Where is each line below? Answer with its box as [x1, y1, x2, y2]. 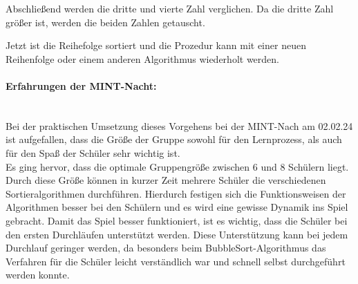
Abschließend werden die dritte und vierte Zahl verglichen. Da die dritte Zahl [6, 1, 334, 15]
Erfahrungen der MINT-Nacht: [6, 78, 157, 93]
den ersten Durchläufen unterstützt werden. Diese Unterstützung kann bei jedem [6, 227, 348, 241]
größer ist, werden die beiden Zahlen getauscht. [6, 15, 205, 29]
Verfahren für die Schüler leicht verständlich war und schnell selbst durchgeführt [6, 254, 346, 268]
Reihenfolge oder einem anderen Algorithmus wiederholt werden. [6, 51, 279, 66]
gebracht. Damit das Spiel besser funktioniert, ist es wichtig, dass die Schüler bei [6, 213, 348, 227]
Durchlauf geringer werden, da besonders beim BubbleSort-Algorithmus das [6, 240, 326, 255]
